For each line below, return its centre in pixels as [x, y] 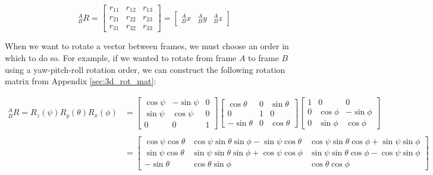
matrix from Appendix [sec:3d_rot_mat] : [81, 81]
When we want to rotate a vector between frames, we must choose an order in [147, 46]
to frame [263, 58]
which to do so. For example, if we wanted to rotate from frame [121, 58]
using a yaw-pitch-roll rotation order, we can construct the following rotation [145, 69]
